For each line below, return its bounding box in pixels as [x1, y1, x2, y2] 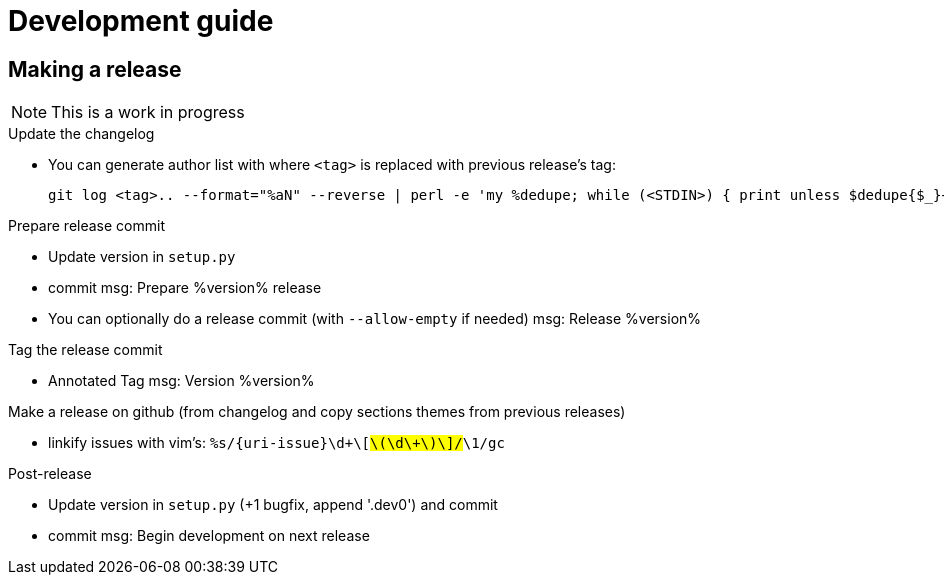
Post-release [8, 465, 92, 483]
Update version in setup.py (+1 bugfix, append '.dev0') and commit [48, 496, 498, 514]
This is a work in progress [51, 102, 245, 123]
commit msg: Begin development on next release [48, 527, 370, 545]
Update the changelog [8, 125, 155, 143]
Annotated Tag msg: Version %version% [48, 372, 315, 390]
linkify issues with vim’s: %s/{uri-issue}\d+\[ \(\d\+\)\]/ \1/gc [48, 434, 505, 452]
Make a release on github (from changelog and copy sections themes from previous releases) [8, 403, 626, 421]
